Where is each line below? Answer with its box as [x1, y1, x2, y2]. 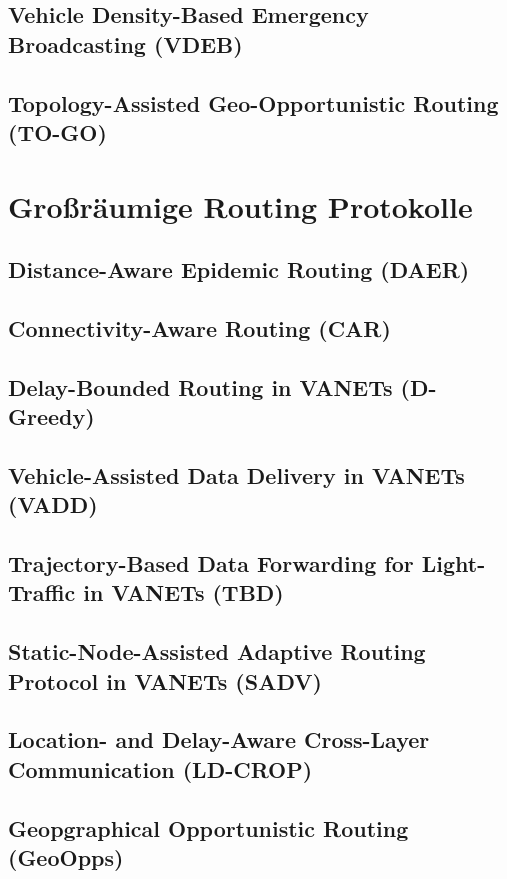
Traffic [8, 577, 76, 608]
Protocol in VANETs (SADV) [8, 665, 322, 696]
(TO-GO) [8, 116, 107, 147]
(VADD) [8, 489, 98, 520]
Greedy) [8, 401, 95, 432]
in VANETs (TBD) [83, 577, 284, 608]
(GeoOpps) [8, 841, 124, 872]
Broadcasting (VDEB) [8, 28, 243, 59]
